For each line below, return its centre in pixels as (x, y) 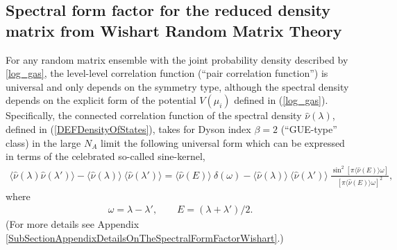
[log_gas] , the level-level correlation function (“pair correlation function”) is (167, 73)
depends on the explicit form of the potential (101, 100)
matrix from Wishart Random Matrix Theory (174, 30)
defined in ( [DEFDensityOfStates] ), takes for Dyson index (128, 128)
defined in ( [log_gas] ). (281, 100)
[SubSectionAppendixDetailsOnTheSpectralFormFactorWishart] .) (145, 237)
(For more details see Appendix (73, 224)
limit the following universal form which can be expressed (223, 142)
